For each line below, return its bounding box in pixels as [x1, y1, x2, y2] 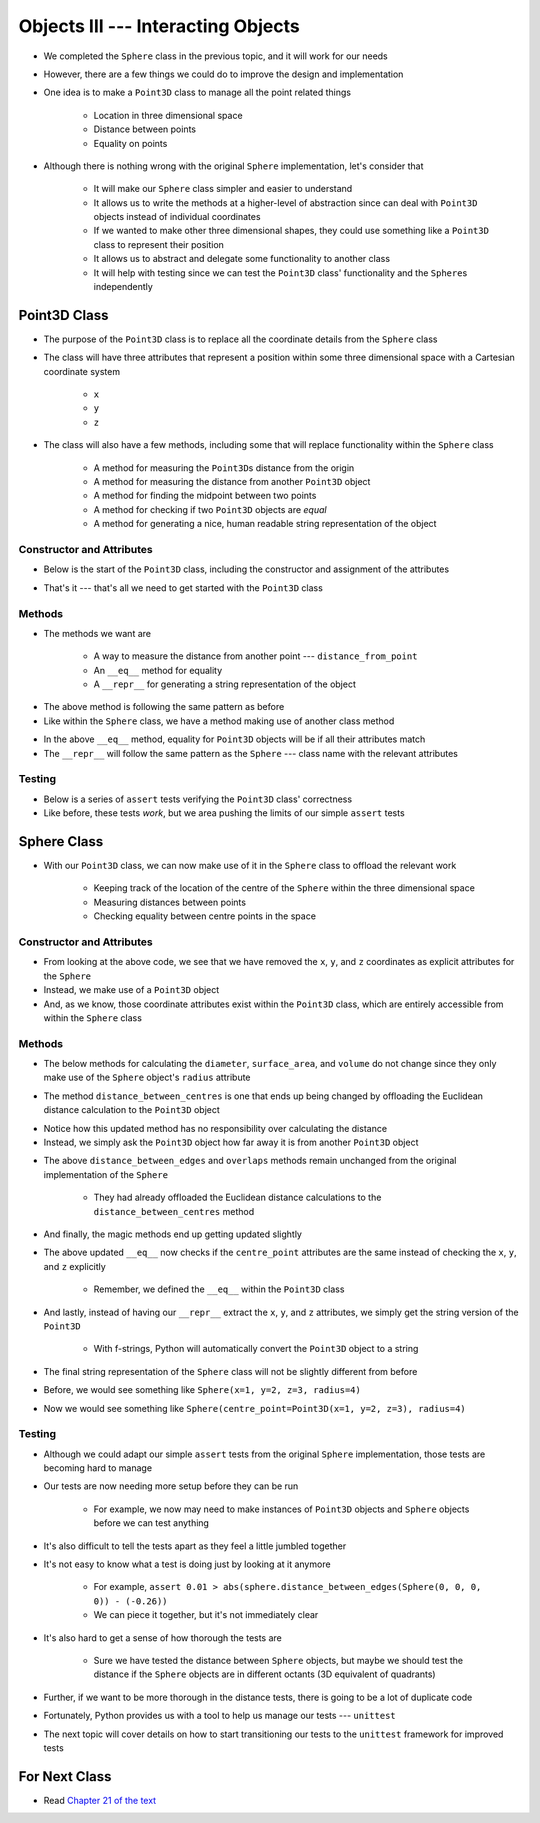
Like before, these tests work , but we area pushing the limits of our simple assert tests [43, 807, 405, 819]
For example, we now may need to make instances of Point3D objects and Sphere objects [93, 1503, 470, 1515]
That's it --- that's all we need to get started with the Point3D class [43, 581, 324, 594]
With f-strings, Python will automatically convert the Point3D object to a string [93, 1343, 419, 1355]
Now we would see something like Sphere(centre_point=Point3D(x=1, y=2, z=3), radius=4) [43, 1402, 467, 1414]
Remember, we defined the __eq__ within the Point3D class [93, 1283, 345, 1295]
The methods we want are [43, 627, 152, 639]
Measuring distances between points [93, 896, 247, 908]
